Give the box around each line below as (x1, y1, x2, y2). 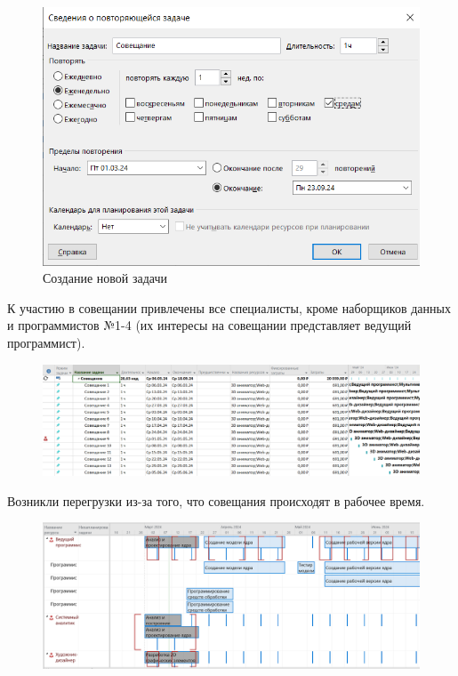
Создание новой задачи (43, 269, 168, 287)
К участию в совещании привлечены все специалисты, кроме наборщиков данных (7, 298, 451, 317)
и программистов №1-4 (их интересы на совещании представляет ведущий (7, 316, 412, 334)
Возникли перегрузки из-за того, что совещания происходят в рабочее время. (7, 491, 425, 510)
